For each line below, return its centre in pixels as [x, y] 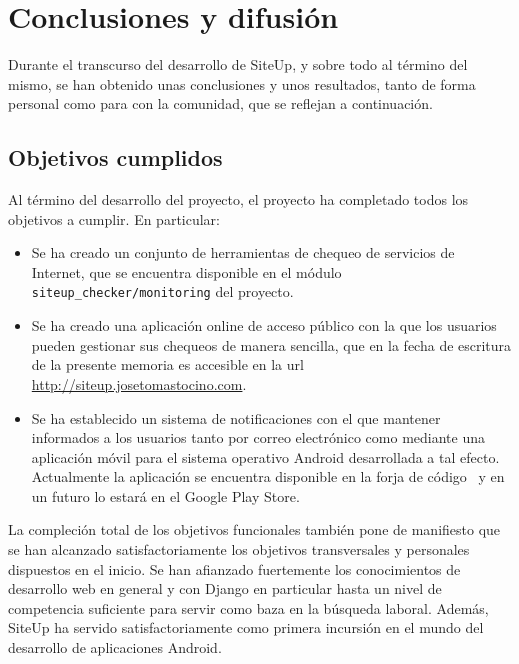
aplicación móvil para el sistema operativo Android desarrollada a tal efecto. [265, 456]
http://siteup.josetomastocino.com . [139, 383]
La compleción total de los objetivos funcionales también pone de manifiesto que [254, 529]
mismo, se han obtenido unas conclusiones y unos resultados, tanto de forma [242, 83]
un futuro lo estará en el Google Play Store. [165, 495]
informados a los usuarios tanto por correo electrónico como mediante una [258, 437]
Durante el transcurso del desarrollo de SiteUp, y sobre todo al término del [238, 64]
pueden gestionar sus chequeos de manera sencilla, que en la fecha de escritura [271, 344]
